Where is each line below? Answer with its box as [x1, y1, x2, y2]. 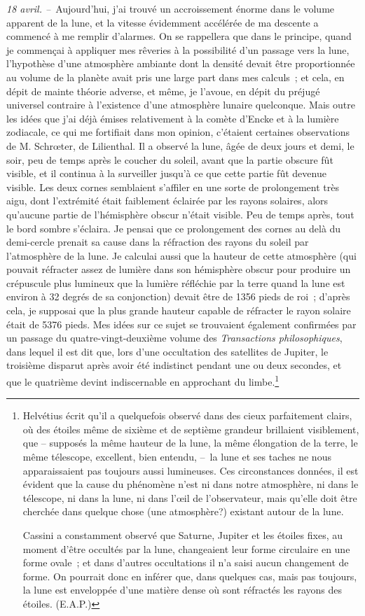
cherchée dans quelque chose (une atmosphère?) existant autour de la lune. [22, 504, 344, 519]
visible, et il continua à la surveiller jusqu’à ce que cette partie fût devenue [6, 166, 326, 181]
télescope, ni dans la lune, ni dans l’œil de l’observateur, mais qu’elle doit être [22, 490, 357, 505]
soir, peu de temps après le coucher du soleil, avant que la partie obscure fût [6, 152, 333, 167]
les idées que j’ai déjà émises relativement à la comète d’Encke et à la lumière [6, 111, 339, 125]
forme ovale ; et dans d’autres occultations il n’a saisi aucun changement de [22, 555, 349, 570]
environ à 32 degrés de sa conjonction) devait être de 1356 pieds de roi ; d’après [6, 289, 350, 304]
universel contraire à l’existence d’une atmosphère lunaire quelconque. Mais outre [6, 97, 355, 112]
